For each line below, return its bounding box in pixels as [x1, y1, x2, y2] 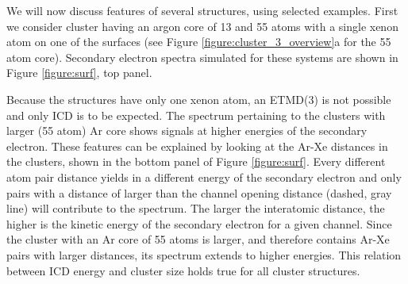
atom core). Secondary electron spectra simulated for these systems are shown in [6, 48, 398, 65]
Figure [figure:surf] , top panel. [6, 64, 152, 81]
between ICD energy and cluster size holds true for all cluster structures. [6, 262, 360, 278]
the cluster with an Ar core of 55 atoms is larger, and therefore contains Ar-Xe [6, 231, 390, 248]
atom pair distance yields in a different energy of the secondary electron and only [6, 168, 402, 185]
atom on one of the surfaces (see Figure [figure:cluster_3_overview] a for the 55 [6, 33, 391, 50]
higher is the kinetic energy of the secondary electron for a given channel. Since [6, 215, 392, 232]
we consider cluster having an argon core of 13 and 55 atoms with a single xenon [6, 17, 398, 34]
